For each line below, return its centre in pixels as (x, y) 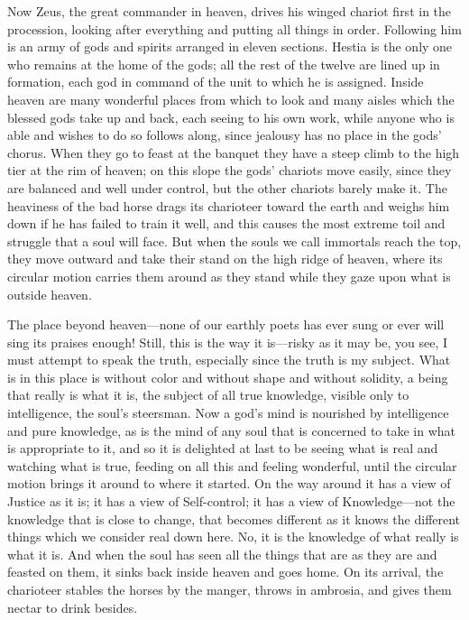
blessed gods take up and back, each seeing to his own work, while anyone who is (231, 117)
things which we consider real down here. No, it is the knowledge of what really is (233, 537)
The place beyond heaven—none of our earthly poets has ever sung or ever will (226, 324)
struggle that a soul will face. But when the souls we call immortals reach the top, (234, 241)
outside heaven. (50, 294)
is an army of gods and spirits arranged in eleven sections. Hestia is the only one (230, 46)
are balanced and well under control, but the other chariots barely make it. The (227, 187)
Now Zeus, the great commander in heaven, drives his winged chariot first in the (230, 11)
